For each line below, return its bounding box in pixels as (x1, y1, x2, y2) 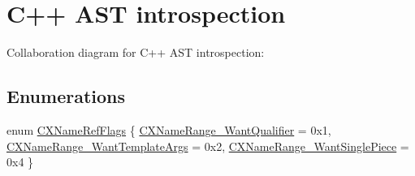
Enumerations (6, 84, 126, 109)
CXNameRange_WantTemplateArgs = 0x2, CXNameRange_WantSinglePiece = (6, 137, 409, 154)
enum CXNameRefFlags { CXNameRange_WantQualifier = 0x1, (6, 121, 331, 138)
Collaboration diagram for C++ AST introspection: (6, 44, 265, 61)
